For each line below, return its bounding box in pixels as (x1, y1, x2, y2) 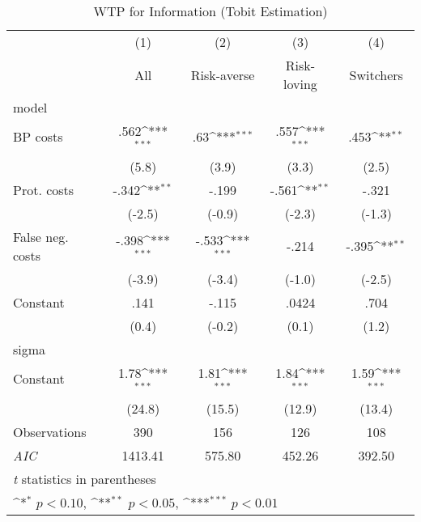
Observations (13, 422, 87, 441)
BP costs (13, 127, 63, 146)
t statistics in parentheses (13, 469, 156, 488)
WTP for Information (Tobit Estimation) (93, 2, 328, 20)
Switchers (349, 65, 403, 84)
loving (283, 74, 317, 93)
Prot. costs (13, 180, 74, 199)
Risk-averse (190, 65, 255, 84)
